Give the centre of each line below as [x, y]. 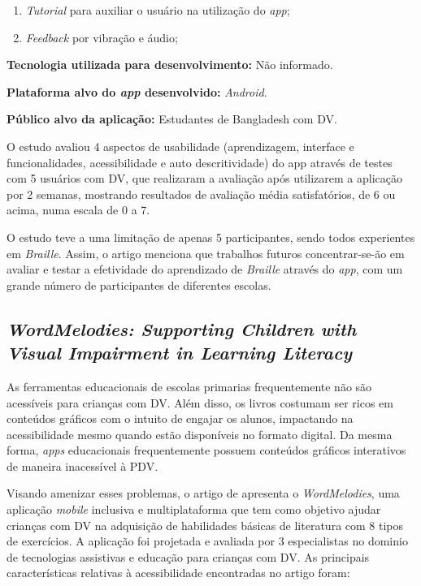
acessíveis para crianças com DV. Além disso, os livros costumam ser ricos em [200, 402]
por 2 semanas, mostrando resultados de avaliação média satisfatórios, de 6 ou [201, 194]
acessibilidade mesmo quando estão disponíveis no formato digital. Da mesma [200, 434]
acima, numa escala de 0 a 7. [78, 210]
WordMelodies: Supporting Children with [182, 328]
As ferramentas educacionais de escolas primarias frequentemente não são [189, 386]
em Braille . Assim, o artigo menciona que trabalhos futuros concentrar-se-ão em [206, 253]
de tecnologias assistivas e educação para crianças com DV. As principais [188, 556]
